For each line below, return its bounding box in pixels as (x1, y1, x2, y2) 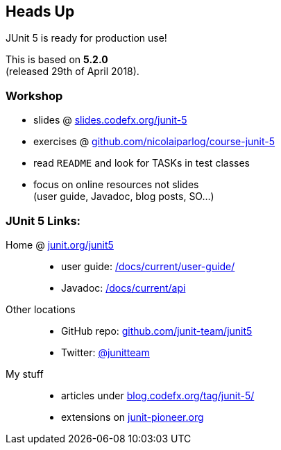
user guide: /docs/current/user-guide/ (61, 260, 235, 272)
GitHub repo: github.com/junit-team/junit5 (61, 324, 253, 337)
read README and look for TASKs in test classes (33, 157, 250, 169)
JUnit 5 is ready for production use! (6, 32, 167, 44)
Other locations (6, 303, 76, 315)
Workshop (6, 88, 63, 103)
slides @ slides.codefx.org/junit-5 (33, 114, 187, 126)
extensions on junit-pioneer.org (61, 410, 204, 423)
